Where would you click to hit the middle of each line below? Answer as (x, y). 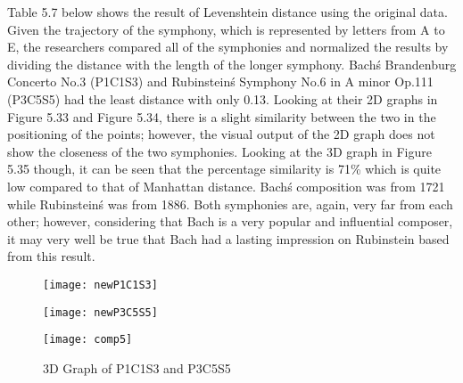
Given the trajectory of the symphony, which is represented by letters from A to (226, 29)
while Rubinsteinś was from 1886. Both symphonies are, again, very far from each (230, 204)
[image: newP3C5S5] (100, 312)
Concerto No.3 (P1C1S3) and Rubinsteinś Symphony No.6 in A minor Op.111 (220, 81)
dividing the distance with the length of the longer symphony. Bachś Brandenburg (232, 64)
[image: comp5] (88, 340)
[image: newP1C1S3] (100, 285)
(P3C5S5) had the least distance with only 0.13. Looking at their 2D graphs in (223, 98)
